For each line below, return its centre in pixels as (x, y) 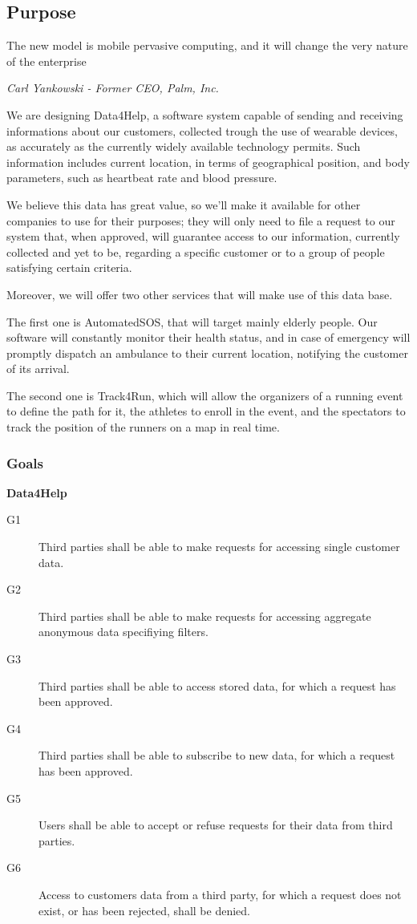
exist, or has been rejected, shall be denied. (144, 910)
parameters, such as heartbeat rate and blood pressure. (142, 178)
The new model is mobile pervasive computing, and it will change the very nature (207, 45)
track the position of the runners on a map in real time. (143, 427)
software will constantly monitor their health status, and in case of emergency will (208, 337)
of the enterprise (47, 61)
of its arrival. (38, 369)
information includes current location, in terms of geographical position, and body (208, 162)
